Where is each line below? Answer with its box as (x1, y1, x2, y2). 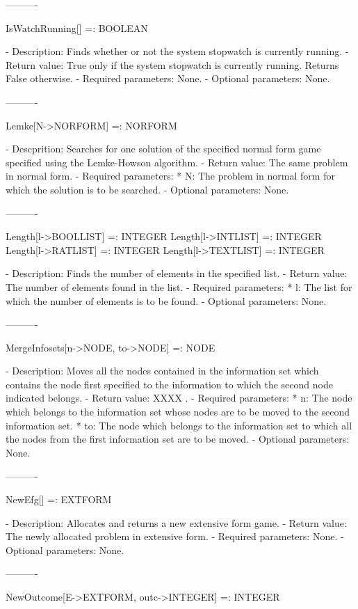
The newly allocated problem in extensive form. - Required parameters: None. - (6, 529, 344, 544)
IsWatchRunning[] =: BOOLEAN (6, 20, 148, 35)
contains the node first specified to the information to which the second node (6, 377, 333, 391)
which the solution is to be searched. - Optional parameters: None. (6, 182, 289, 196)
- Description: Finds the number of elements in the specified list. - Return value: (6, 266, 348, 280)
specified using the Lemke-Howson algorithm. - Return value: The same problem (6, 155, 348, 169)
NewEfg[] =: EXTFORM (6, 492, 112, 507)
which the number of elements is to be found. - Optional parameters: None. (6, 293, 327, 308)
